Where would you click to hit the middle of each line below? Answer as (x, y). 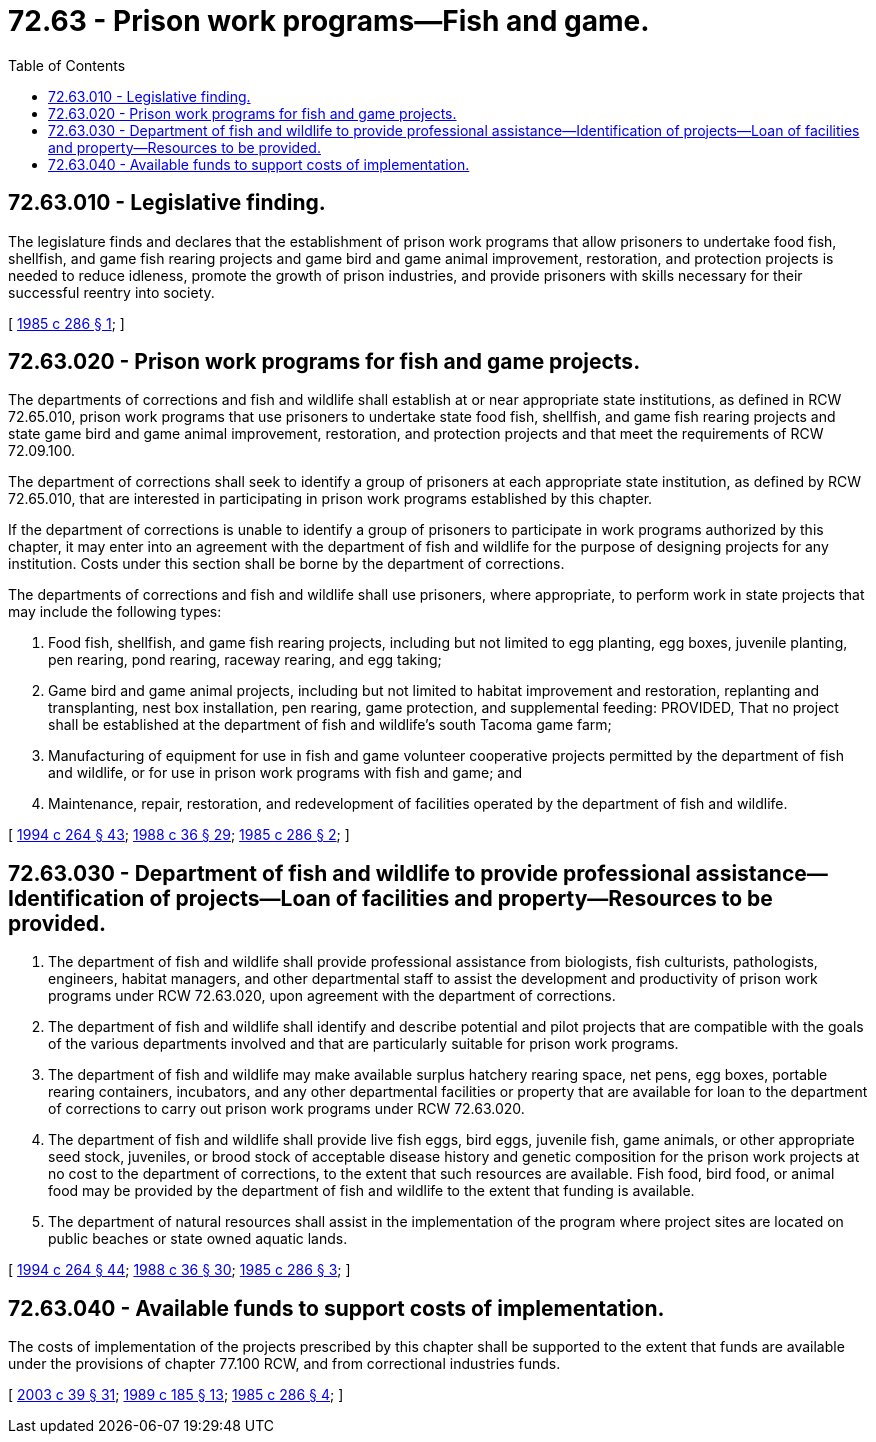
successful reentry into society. (111, 292)
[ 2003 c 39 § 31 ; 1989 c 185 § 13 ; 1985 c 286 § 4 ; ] (176, 1395)
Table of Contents (67, 65)
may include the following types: (115, 612)
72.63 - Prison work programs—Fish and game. (329, 21)
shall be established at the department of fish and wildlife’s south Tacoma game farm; (330, 725)
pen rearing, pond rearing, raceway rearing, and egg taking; (245, 660)
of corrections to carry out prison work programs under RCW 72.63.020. (286, 1109)
